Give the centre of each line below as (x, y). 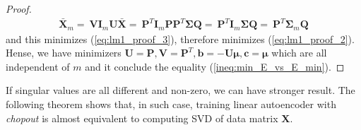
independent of (38, 66)
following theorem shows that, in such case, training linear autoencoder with (171, 104)
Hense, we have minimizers (64, 53)
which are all (299, 53)
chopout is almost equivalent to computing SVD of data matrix (142, 118)
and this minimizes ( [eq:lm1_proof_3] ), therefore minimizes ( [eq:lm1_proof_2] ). (180, 39)
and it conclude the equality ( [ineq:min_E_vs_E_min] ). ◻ (215, 66)
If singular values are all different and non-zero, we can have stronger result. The (180, 90)
